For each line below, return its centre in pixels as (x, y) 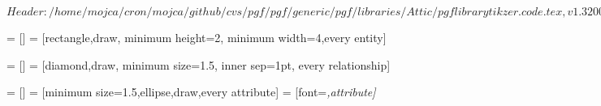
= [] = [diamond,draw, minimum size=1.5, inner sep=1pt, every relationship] (199, 64)
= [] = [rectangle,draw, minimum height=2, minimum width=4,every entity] (197, 37)
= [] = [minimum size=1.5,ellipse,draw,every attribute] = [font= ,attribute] (191, 92)
